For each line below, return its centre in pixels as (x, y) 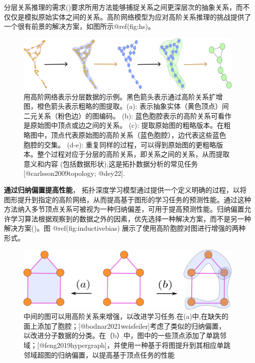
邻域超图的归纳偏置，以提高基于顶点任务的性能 (99, 354)
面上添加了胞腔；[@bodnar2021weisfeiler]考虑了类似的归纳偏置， (125, 326)
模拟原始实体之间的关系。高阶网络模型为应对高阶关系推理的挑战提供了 (138, 16)
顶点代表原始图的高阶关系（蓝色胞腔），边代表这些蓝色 (138, 135)
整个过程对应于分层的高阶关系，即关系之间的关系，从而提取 (133, 154)
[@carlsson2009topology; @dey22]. (74, 173)
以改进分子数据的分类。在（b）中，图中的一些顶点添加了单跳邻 (125, 335)
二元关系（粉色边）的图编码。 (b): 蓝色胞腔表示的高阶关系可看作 (127, 115)
